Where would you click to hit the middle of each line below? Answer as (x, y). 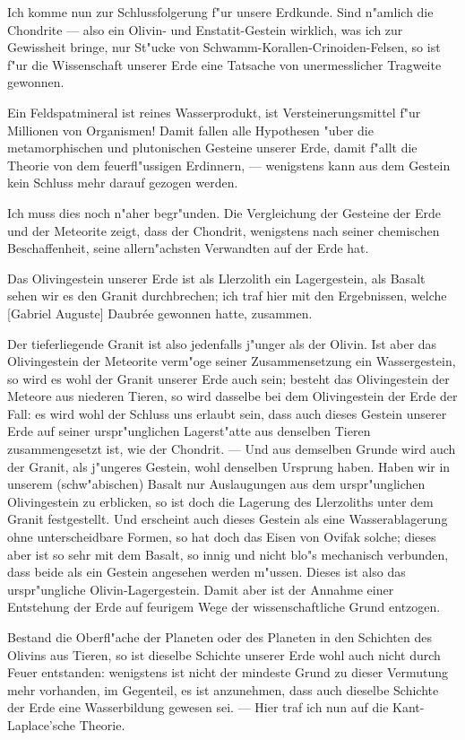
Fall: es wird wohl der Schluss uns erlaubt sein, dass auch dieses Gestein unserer (227, 413)
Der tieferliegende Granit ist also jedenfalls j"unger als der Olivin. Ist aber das (222, 343)
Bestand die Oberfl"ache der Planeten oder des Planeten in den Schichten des (220, 637)
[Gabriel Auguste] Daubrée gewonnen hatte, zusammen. (160, 313)
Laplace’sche (42, 724)
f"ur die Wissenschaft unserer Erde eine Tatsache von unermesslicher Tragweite (224, 64)
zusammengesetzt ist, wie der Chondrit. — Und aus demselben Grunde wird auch (232, 449)
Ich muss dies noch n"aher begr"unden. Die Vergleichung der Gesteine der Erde (224, 212)
